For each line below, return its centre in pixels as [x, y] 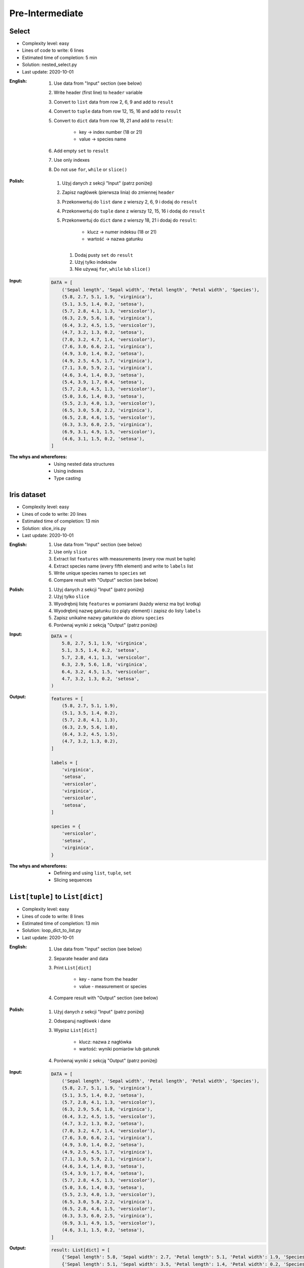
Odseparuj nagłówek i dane [82, 1021]
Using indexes [69, 471]
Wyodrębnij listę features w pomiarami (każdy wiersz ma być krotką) [127, 604]
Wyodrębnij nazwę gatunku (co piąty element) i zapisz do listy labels [127, 611]
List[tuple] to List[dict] [56, 897]
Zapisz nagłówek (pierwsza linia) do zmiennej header [118, 192]
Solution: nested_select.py [49, 65]
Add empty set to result [81, 151]
